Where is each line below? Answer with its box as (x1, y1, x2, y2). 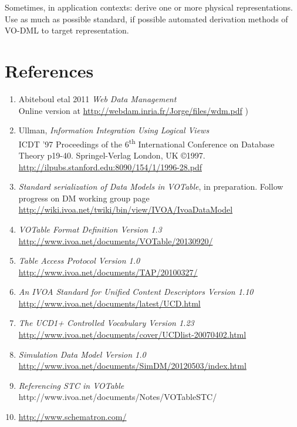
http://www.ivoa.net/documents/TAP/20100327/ (18, 265, 198, 278)
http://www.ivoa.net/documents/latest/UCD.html (18, 297, 201, 309)
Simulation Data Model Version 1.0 (18, 348, 146, 360)
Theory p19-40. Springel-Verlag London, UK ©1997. (18, 149, 205, 161)
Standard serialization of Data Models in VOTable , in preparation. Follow (18, 180, 283, 193)
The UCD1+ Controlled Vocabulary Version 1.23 (18, 317, 194, 329)
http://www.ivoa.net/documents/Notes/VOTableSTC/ (18, 391, 217, 403)
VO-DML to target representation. (5, 24, 129, 36)
